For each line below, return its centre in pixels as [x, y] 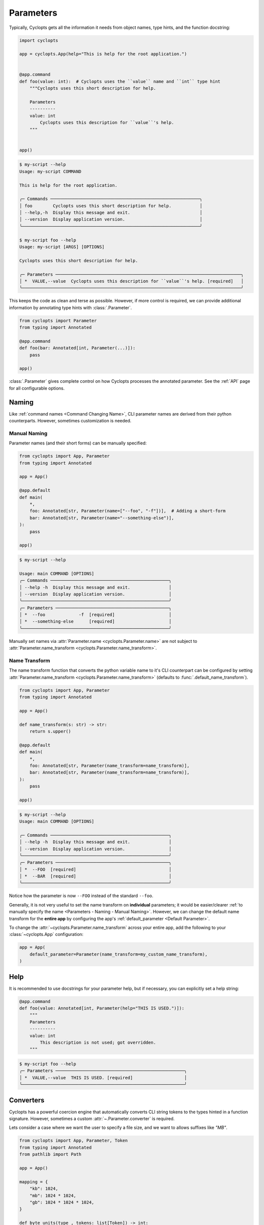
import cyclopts [39, 40]
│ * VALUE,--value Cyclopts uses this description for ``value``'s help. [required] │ [132, 281]
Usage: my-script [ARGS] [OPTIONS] [62, 247]
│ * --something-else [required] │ [95, 622]
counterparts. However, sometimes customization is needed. [70, 421]
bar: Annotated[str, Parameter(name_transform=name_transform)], [110, 772]
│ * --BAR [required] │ [95, 876]
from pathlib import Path [50, 1154]
